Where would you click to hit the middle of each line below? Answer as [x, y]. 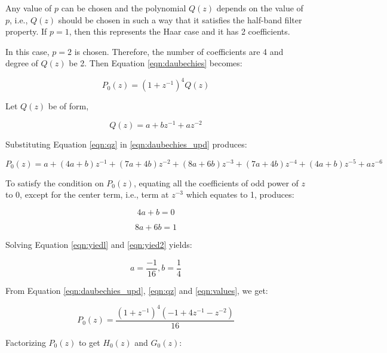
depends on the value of [260, 8]
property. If [26, 31]
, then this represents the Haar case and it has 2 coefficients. [179, 31]
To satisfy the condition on [55, 182]
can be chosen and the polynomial [124, 8]
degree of [22, 63]
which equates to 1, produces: [240, 194]
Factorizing [26, 342]
